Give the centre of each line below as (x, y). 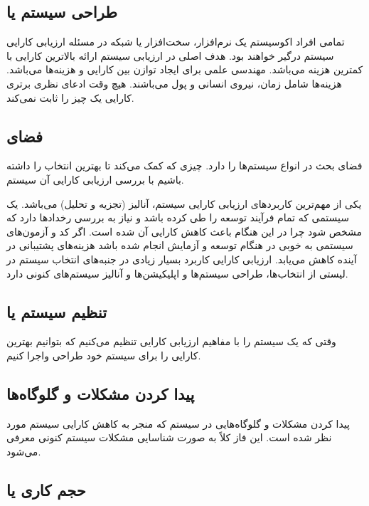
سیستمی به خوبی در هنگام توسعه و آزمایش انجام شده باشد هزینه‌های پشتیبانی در (180, 245)
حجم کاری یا (46, 489)
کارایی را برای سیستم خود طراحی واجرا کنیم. (104, 355)
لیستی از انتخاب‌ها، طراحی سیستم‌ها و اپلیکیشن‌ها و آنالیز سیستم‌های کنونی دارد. (177, 273)
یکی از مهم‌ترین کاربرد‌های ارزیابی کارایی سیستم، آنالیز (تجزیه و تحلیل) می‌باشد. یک (184, 203)
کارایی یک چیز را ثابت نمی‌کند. (70, 97)
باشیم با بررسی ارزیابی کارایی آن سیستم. (95, 179)
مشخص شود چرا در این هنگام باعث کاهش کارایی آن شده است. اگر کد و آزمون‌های (184, 231)
